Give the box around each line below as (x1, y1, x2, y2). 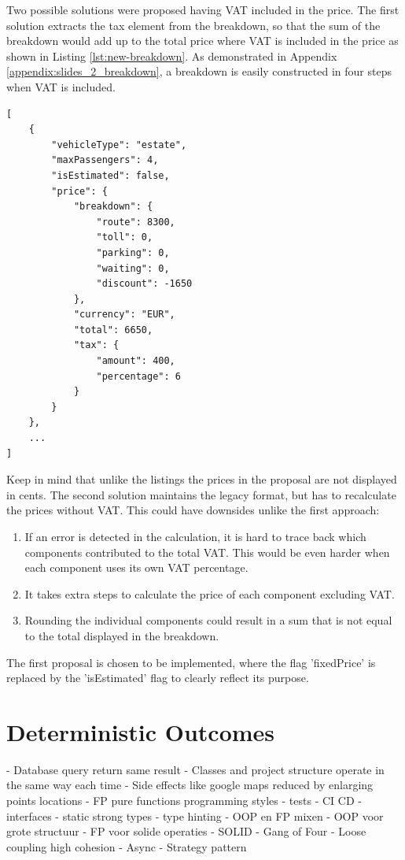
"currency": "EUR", (73, 309, 175, 321)
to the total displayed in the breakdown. (24, 627, 219, 643)
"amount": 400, (96, 355, 175, 367)
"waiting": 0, (96, 262, 170, 274)
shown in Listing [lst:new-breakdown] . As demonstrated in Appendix (6, 47, 337, 64)
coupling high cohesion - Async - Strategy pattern (6, 838, 247, 854)
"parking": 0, (96, 247, 170, 258)
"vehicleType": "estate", (51, 139, 187, 150)
